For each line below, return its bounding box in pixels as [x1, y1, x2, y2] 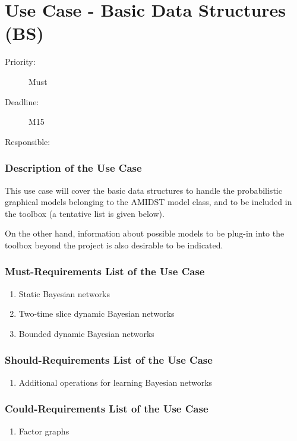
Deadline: [5, 95, 39, 108]
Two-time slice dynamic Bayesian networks [18, 307, 175, 320]
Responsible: [5, 135, 50, 147]
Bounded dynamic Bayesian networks [18, 327, 154, 339]
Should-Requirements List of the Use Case [5, 352, 213, 367]
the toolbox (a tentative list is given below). [5, 207, 165, 219]
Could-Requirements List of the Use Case [5, 401, 208, 416]
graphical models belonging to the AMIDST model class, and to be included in [5, 196, 292, 208]
